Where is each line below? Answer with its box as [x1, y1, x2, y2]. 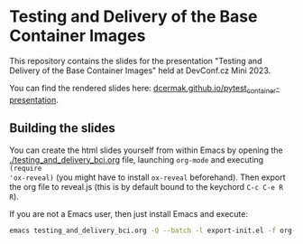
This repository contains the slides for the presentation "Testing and [9, 55, 262, 66]
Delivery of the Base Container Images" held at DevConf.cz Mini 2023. [9, 65, 271, 76]
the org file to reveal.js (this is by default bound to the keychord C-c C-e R [9, 181, 284, 192]
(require [9, 164, 42, 173]
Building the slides [9, 120, 115, 136]
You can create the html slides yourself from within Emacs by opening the [9, 145, 283, 155]
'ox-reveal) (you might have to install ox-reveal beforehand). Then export [9, 172, 286, 183]
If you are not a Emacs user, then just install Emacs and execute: [9, 208, 248, 219]
